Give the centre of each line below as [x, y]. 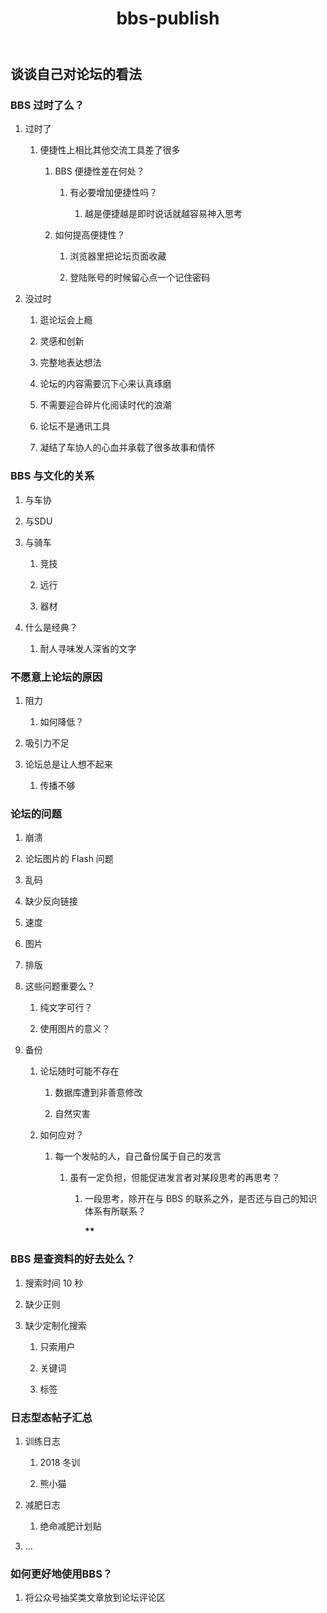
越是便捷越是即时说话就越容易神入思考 [163, 214]
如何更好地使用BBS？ [61, 1574]
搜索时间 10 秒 [54, 1283]
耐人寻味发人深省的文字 [88, 648]
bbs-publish [168, 18]
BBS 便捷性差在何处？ [99, 171]
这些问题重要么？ [60, 986]
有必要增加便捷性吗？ [113, 193]
